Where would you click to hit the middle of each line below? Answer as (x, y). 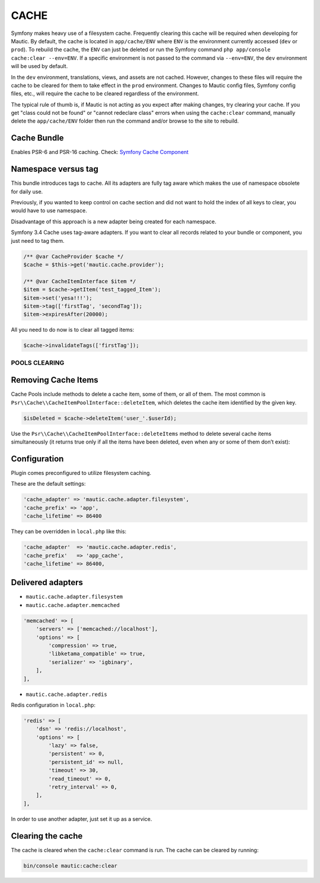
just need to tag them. (38, 240)
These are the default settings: (48, 484)
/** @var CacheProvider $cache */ (73, 256)
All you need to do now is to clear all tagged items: (73, 330)
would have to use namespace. (49, 211)
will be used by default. (39, 66)
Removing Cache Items (55, 380)
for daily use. (27, 191)
